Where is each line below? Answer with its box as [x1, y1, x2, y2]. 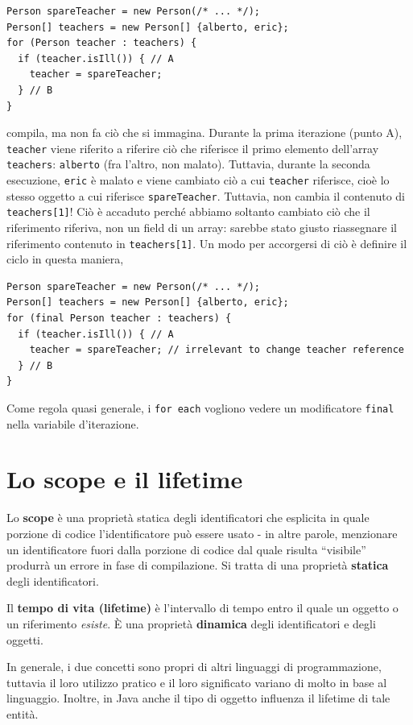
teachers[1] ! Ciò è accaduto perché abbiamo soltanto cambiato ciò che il [6, 203, 370, 220]
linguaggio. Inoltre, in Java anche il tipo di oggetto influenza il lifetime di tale [6, 690, 390, 706]
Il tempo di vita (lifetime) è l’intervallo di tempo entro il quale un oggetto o [6, 599, 399, 616]
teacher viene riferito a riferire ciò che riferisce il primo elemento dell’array [6, 139, 379, 156]
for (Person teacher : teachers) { [6, 37, 197, 49]
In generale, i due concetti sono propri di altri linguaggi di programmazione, [6, 658, 382, 675]
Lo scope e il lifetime [6, 462, 243, 495]
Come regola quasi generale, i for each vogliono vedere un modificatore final [6, 400, 394, 416]
